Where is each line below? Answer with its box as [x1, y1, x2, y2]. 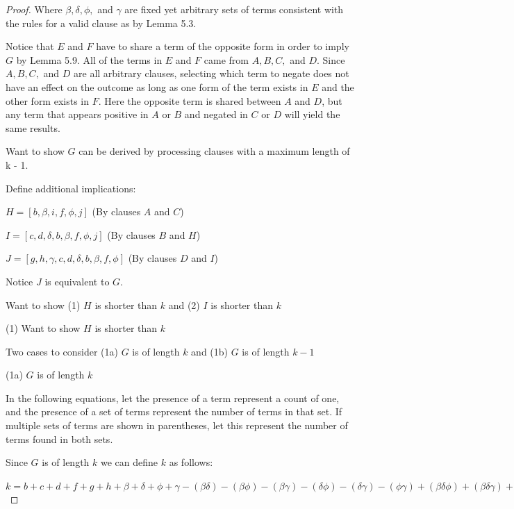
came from [204, 52, 249, 67]
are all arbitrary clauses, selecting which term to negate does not [74, 66, 349, 81]
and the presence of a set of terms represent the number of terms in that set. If [6, 404, 342, 419]
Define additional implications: [6, 181, 136, 195]
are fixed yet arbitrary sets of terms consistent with [124, 2, 344, 16]
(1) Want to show [6, 321, 81, 335]
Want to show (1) [6, 297, 81, 312]
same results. [6, 120, 60, 135]
